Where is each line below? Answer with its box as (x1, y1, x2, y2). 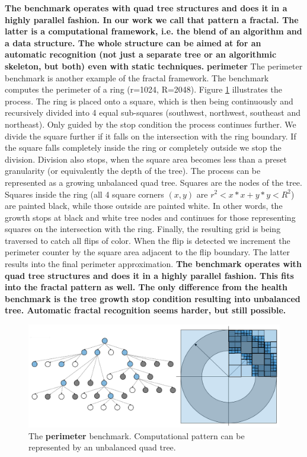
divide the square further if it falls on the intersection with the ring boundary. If (5, 129, 296, 142)
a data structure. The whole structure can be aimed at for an (5, 36, 261, 49)
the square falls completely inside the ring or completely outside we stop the (5, 141, 282, 154)
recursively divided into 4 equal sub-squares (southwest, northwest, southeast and (5, 106, 301, 119)
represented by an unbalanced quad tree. (28, 441, 176, 453)
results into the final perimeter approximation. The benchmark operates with (5, 258, 302, 270)
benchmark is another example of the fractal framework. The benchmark (5, 71, 269, 84)
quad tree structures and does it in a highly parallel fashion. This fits (5, 269, 294, 281)
